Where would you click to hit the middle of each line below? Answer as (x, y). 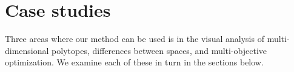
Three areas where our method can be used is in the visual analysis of (135, 39)
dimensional (27, 50)
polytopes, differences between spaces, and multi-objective (159, 50)
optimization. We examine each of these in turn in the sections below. (134, 62)
